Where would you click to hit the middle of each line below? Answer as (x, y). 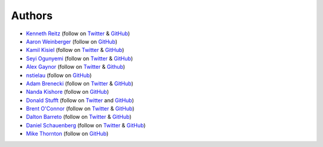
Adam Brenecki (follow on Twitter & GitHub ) (80, 83)
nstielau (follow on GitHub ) (59, 75)
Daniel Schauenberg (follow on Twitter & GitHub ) (86, 125)
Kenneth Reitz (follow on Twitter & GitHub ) (78, 33)
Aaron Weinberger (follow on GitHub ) (72, 41)
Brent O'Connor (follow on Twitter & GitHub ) (80, 109)
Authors (32, 16)
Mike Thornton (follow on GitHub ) (67, 134)
